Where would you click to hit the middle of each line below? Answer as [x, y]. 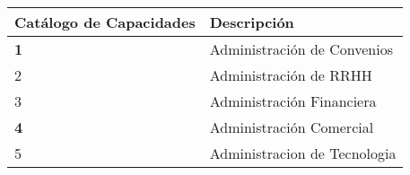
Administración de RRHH [291, 75]
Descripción [252, 22]
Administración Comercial [292, 127]
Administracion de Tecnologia [303, 153]
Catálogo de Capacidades [105, 22]
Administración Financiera [293, 101]
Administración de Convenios [301, 49]
